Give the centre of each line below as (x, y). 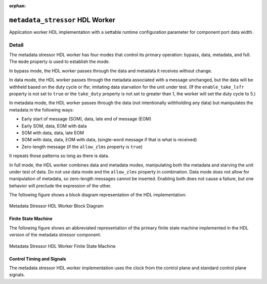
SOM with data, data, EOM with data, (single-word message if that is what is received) (109, 140)
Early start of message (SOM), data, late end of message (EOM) (87, 119)
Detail (16, 45)
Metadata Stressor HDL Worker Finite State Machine (62, 246)
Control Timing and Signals (38, 259)
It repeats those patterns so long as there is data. (59, 156)
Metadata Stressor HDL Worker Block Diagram (56, 206)
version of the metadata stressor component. (55, 235)
